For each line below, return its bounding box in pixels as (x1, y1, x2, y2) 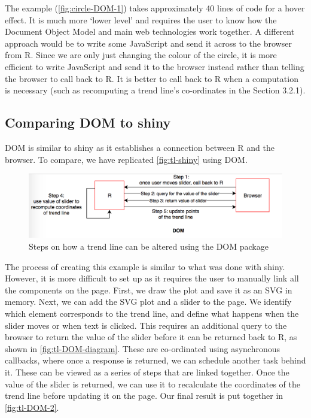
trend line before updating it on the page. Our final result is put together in (5, 389, 283, 402)
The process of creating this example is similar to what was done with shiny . (5, 260, 285, 272)
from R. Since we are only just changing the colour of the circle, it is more (5, 49, 277, 61)
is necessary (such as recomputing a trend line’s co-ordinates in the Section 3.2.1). (5, 84, 306, 96)
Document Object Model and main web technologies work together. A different (5, 25, 295, 38)
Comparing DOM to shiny (5, 113, 171, 132)
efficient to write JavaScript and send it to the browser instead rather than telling (5, 60, 304, 72)
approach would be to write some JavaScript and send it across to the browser (5, 37, 292, 49)
